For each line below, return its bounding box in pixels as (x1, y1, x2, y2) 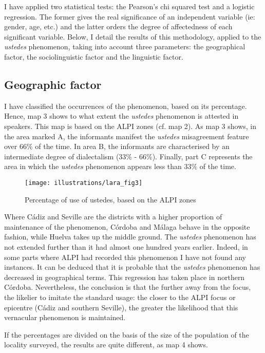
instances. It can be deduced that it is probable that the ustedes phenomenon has (4, 262, 260, 272)
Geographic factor (4, 76, 102, 92)
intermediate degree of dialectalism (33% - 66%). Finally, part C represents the (4, 151, 253, 161)
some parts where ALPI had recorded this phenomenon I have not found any (4, 251, 246, 262)
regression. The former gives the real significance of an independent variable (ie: (4, 11, 255, 22)
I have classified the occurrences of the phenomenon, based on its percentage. (4, 100, 247, 111)
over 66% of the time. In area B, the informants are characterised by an (4, 141, 230, 152)
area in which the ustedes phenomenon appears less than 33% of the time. (4, 161, 236, 172)
